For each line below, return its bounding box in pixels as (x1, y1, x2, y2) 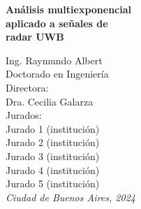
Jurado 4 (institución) (6, 162, 100, 177)
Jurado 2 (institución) (6, 135, 100, 150)
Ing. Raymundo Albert (6, 52, 103, 67)
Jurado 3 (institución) (6, 148, 100, 163)
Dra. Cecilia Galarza (6, 94, 94, 108)
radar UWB (6, 29, 64, 44)
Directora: (6, 80, 49, 94)
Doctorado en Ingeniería (6, 66, 109, 81)
